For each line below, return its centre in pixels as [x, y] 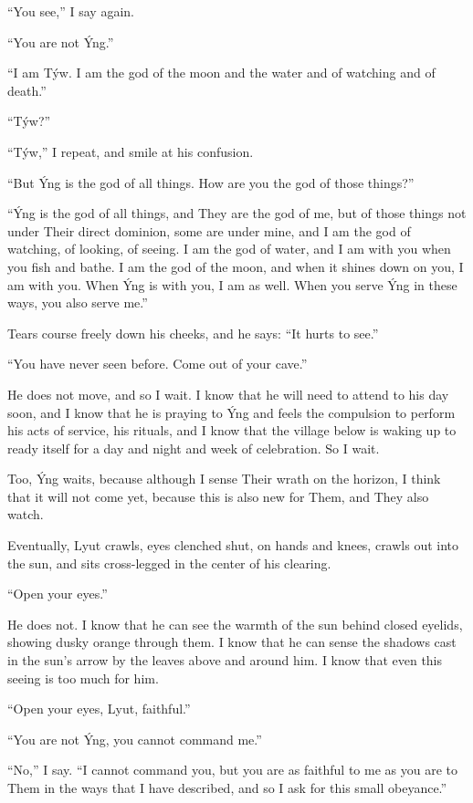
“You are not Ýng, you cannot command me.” [135, 739]
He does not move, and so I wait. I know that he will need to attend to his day [228, 394]
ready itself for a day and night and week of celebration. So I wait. [194, 448]
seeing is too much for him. [83, 678]
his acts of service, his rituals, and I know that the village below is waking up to [232, 430]
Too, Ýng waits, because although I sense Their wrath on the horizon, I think [224, 479]
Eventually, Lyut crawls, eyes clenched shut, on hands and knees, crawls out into [233, 545]
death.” [27, 90]
